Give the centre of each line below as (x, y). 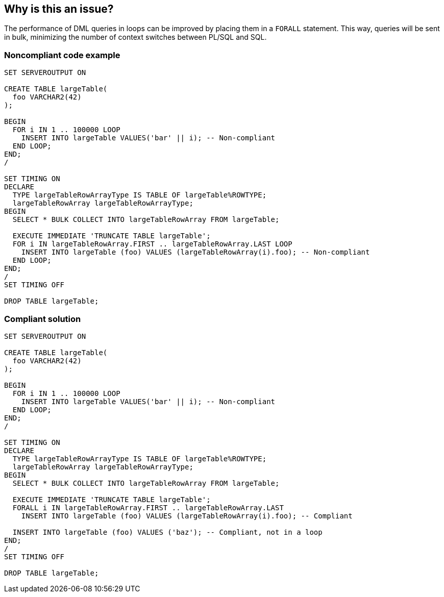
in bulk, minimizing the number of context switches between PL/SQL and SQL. (135, 37)
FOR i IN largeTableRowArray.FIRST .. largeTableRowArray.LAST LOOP (152, 244)
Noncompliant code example (62, 55)
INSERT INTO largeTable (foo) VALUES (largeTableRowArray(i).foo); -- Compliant (187, 516)
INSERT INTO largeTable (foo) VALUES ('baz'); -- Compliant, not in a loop (167, 532)
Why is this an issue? (59, 9)
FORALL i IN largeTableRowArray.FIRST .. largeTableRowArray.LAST (148, 507)
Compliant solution (43, 319)
